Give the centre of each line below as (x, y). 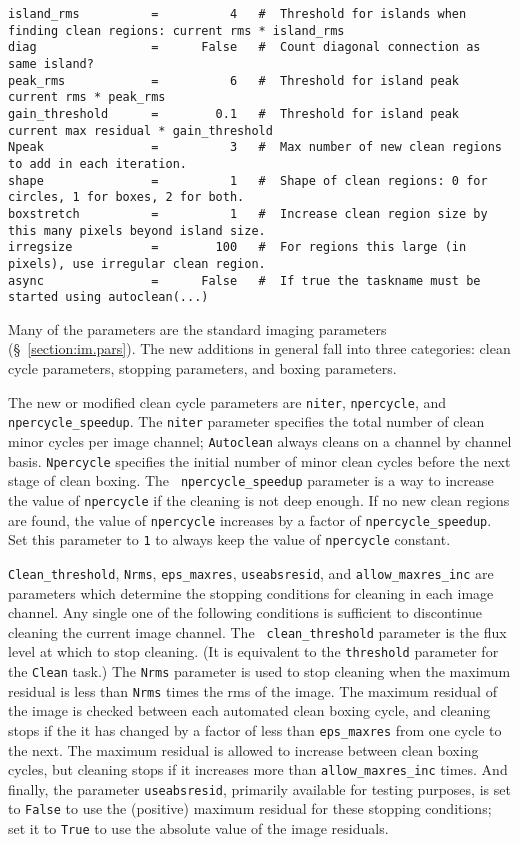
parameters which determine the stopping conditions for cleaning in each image (251, 592)
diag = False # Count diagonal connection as (244, 47)
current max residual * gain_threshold (140, 130)
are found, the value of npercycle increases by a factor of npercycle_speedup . (250, 519)
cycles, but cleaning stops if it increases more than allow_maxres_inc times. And (258, 769)
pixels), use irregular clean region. (137, 263)
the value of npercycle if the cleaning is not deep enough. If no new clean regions (259, 499)
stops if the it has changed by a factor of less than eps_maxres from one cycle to (255, 729)
